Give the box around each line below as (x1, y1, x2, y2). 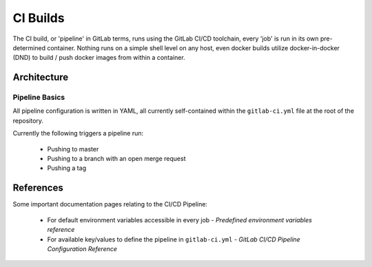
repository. (12, 116, 44, 125)
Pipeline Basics (12, 93, 65, 103)
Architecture (12, 72, 69, 83)
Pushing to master (47, 145, 99, 153)
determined (12, 43, 46, 52)
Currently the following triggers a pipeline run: (12, 129, 144, 138)
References (12, 182, 63, 194)
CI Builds (12, 10, 65, 25)
